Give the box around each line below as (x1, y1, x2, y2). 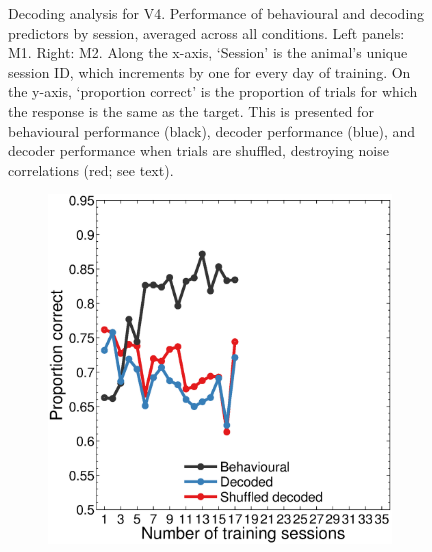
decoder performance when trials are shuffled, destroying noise (8, 140, 389, 161)
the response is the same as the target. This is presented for (8, 100, 374, 121)
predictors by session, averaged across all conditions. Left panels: (8, 22, 405, 43)
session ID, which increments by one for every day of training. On (8, 61, 411, 82)
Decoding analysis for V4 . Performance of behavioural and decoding (8, 3, 425, 23)
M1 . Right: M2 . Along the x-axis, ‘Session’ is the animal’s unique (8, 42, 408, 63)
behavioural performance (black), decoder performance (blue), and (8, 120, 416, 141)
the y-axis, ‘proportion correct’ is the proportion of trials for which (8, 81, 418, 102)
